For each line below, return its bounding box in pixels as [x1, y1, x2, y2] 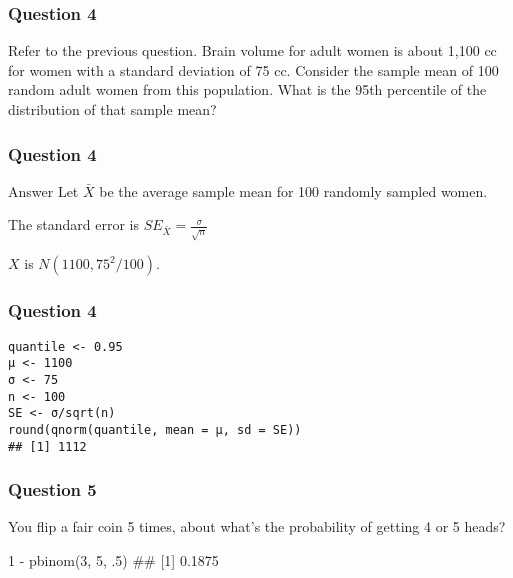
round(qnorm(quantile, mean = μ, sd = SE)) [8, 422, 302, 437]
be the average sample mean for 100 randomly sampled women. [99, 180, 488, 201]
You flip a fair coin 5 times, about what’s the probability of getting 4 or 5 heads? [8, 516, 506, 537]
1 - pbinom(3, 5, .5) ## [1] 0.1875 [8, 549, 219, 570]
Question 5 [8, 477, 97, 502]
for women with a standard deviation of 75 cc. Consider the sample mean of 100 [8, 59, 499, 80]
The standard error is [8, 214, 139, 235]
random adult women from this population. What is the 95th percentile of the [8, 79, 487, 100]
